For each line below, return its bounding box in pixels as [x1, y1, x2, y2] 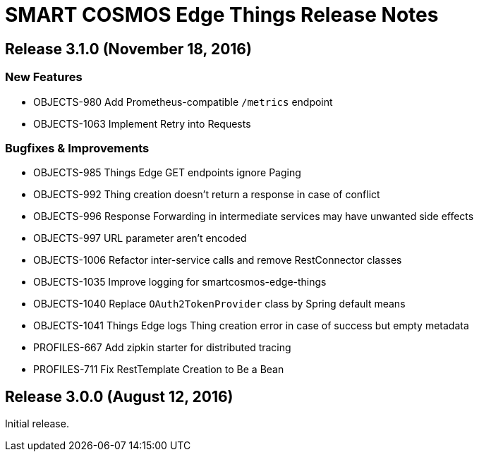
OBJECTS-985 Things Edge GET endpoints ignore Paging [33, 166, 301, 179]
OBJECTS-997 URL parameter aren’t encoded [33, 232, 247, 245]
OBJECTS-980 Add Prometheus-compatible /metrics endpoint [33, 95, 333, 108]
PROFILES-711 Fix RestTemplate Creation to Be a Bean [33, 363, 284, 376]
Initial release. [5, 418, 69, 430]
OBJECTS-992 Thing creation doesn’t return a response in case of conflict [33, 188, 380, 201]
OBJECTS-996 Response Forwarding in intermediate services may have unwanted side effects [33, 210, 474, 223]
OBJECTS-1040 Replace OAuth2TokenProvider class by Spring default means [33, 298, 406, 310]
